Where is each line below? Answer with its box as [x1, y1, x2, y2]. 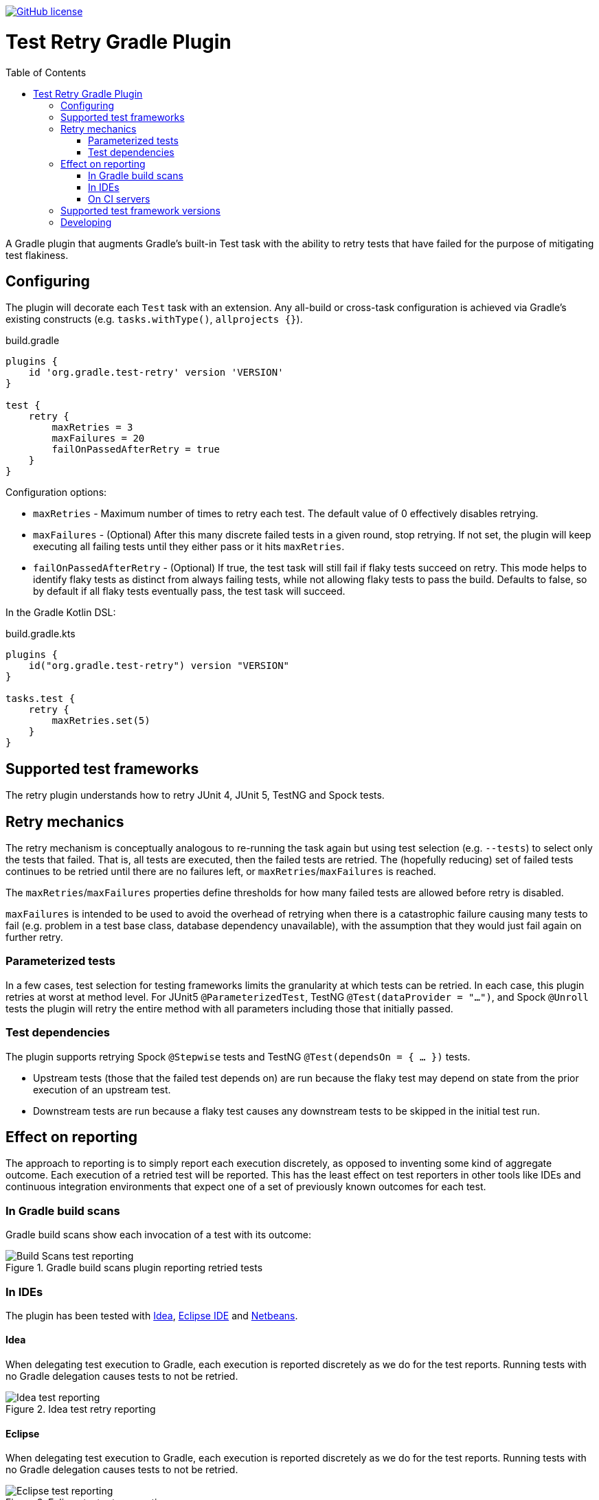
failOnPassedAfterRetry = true [52, 444, 220, 455]
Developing [60, 216, 112, 228]
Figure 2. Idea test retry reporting [5, 1403, 156, 1416]
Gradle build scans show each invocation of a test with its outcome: [5, 1229, 311, 1241]
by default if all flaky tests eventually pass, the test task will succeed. [33, 585, 346, 598]
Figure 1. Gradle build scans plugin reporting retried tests [5, 1262, 263, 1274]
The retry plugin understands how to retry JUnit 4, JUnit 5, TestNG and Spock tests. [5, 789, 385, 802]
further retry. [5, 931, 63, 944]
